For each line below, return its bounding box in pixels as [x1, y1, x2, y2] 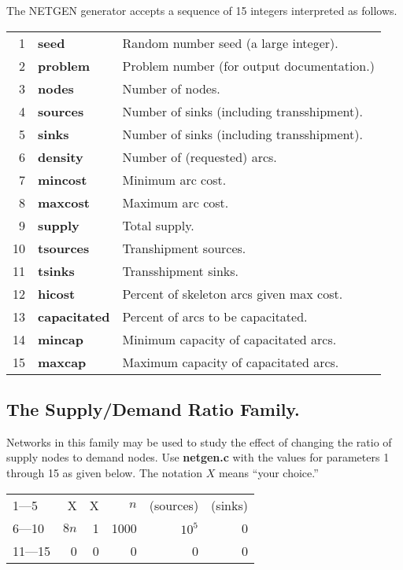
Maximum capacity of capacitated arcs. [122, 352, 339, 371]
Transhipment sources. [122, 238, 246, 257]
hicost [38, 284, 76, 303]
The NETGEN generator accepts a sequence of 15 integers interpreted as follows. [6, 2, 397, 18]
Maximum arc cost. [122, 193, 229, 211]
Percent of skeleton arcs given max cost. [122, 284, 343, 303]
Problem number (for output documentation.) [122, 56, 375, 75]
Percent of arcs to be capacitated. [122, 307, 308, 325]
